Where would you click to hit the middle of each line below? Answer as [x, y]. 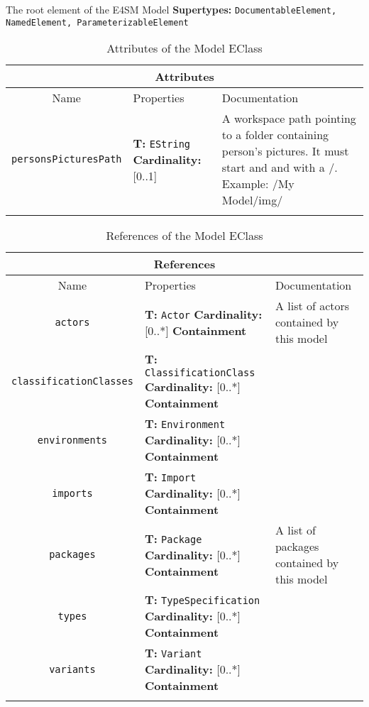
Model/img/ [252, 200]
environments [72, 440]
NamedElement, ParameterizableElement [97, 22]
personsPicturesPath [67, 159]
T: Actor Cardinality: [203, 314]
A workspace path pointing [289, 119]
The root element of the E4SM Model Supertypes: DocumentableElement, [171, 9]
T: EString [162, 143]
